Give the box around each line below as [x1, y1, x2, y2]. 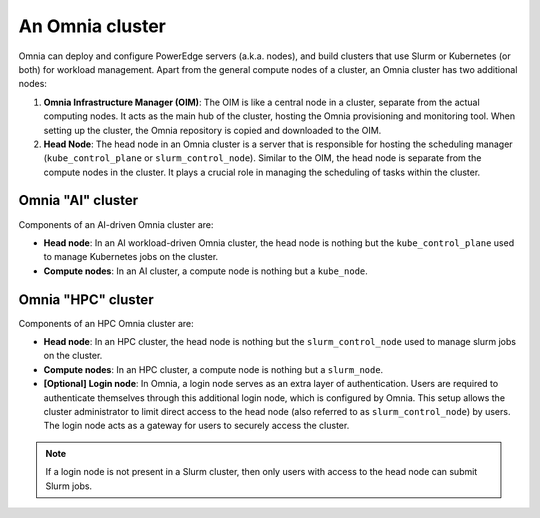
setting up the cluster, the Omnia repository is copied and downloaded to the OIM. [43, 124, 382, 136]
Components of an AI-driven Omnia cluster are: [18, 218, 214, 230]
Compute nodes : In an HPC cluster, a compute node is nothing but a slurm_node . [43, 363, 384, 375]
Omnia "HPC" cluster [18, 291, 154, 308]
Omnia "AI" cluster [18, 192, 139, 209]
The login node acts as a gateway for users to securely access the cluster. [43, 420, 350, 432]
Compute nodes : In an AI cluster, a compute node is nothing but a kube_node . [43, 265, 369, 277]
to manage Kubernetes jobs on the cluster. [43, 251, 219, 263]
